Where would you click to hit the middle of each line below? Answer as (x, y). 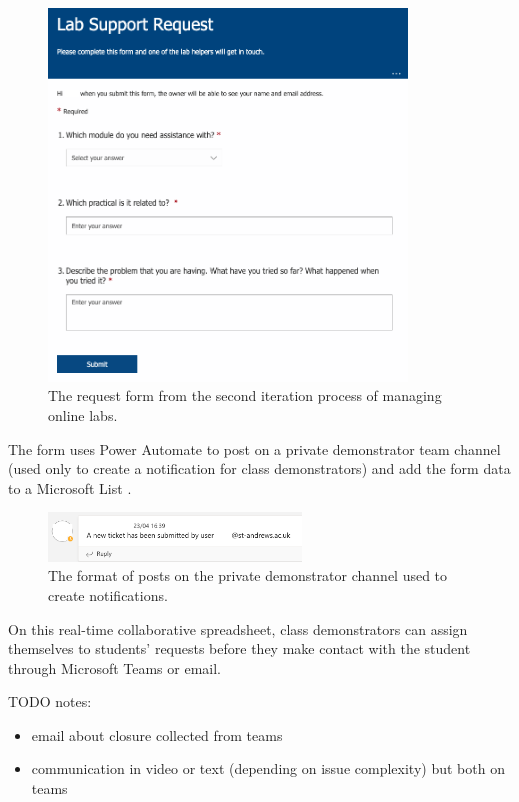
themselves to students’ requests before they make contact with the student (239, 648)
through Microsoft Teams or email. (115, 667)
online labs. (83, 415)
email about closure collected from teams (157, 734)
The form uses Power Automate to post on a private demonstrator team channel (254, 448)
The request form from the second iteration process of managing (245, 395)
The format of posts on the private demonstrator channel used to (248, 575)
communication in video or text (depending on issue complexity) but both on (268, 768)
